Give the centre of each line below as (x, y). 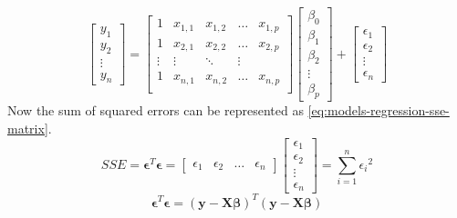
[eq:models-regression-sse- (379, 110)
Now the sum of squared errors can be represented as (156, 110)
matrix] (28, 128)
